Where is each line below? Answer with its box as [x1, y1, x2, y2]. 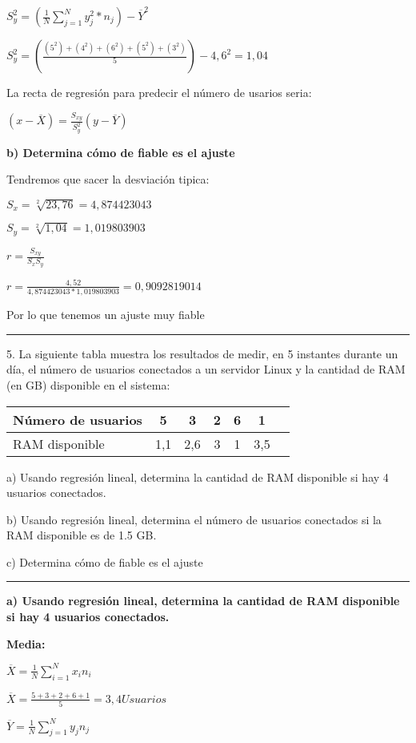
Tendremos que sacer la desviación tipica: [6, 171, 210, 188]
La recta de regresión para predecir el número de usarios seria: [6, 84, 312, 100]
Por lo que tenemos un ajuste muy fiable [6, 306, 205, 323]
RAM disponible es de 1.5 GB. [6, 527, 157, 543]
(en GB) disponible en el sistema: [6, 376, 170, 393]
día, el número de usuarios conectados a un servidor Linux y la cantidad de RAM [6, 361, 406, 378]
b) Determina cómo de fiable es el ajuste [6, 143, 235, 160]
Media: [6, 635, 46, 652]
